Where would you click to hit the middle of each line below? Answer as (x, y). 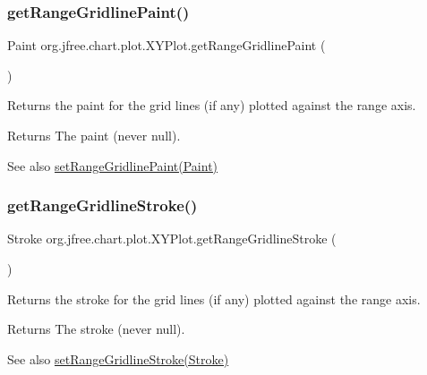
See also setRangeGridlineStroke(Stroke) (118, 358)
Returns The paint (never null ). (94, 135)
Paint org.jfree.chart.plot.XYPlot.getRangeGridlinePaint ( (167, 45)
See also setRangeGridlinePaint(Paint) (113, 165)
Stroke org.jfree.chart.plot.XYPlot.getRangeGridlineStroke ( (172, 239)
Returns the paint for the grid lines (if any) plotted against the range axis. (212, 105)
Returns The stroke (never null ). (96, 329)
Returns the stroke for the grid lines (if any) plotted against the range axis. (214, 298)
